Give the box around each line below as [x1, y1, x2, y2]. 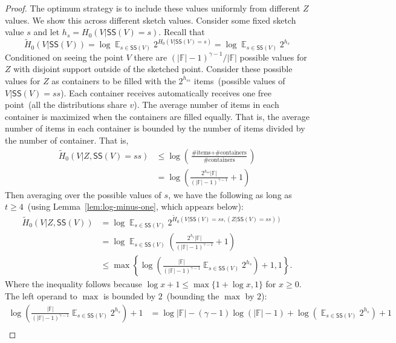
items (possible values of [193, 74, 285, 87]
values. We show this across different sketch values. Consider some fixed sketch [5, 13, 296, 26]
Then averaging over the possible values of [5, 188, 161, 201]
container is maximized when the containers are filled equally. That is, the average [5, 110, 310, 122]
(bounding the [166, 290, 219, 302]
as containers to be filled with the [51, 74, 176, 87]
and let [33, 25, 60, 38]
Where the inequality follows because [5, 278, 142, 290]
